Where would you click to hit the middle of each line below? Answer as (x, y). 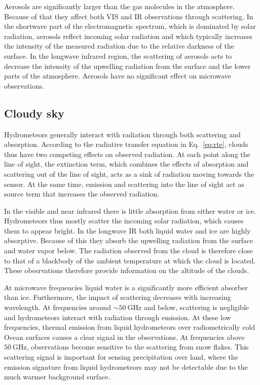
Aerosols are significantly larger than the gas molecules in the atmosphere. (119, 6)
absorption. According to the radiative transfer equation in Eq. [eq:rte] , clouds (126, 144)
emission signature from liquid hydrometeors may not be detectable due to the (126, 367)
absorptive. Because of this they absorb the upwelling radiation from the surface (129, 240)
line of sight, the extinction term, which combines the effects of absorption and (126, 164)
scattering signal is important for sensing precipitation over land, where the (121, 357)
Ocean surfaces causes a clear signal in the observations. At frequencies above (124, 337)
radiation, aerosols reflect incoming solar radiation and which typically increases (128, 36)
